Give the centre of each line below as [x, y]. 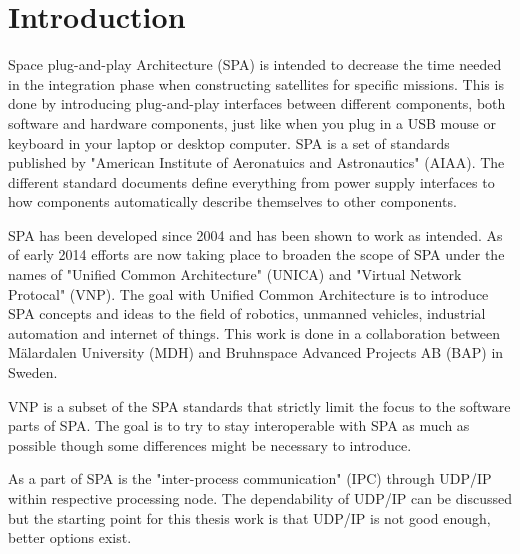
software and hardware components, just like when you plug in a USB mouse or [252, 122]
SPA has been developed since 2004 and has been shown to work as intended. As [255, 234]
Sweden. [33, 372]
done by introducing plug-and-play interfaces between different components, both [257, 103]
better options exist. [70, 537]
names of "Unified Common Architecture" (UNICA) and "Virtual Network [235, 274]
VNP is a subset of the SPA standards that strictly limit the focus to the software [259, 405]
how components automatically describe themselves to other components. [232, 201]
